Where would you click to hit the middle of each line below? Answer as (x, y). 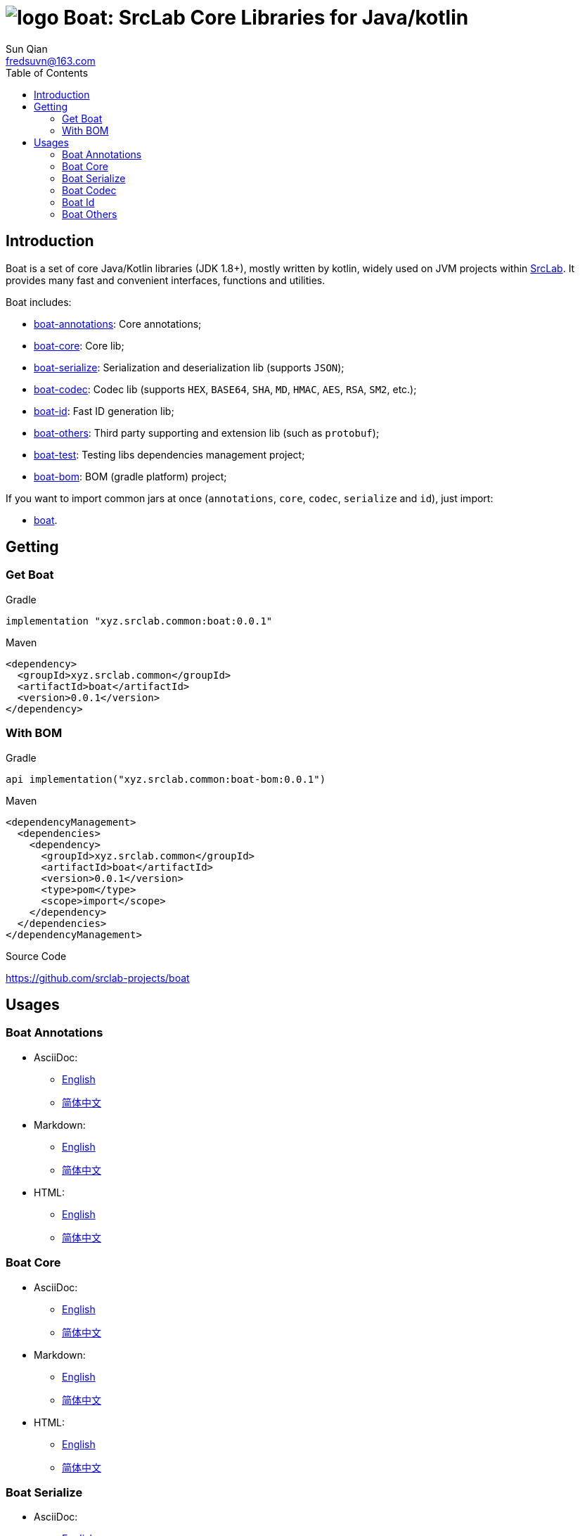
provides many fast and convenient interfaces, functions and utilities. (166, 280)
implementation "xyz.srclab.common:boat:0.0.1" (139, 621)
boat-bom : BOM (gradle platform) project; (130, 476)
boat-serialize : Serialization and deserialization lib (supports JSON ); (189, 367)
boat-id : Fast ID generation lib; (104, 411)
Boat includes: (39, 302)
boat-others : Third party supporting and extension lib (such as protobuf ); (207, 433)
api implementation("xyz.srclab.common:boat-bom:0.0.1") (166, 779)
